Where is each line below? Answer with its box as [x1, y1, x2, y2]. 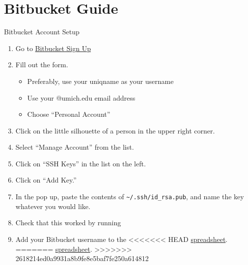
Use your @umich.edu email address [27, 92, 136, 103]
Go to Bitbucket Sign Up [15, 43, 91, 53]
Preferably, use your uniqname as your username [27, 76, 174, 86]
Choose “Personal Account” [27, 109, 110, 119]
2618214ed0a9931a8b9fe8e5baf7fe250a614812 [15, 253, 149, 264]
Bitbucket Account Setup [4, 26, 80, 37]
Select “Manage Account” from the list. [15, 142, 134, 152]
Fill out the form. [15, 59, 68, 70]
